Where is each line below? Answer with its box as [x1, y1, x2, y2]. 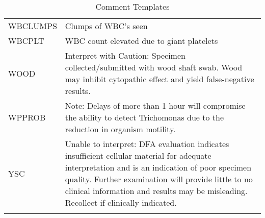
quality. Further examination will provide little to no [65, 173, 253, 185]
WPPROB [8, 111, 46, 123]
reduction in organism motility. [65, 123, 176, 135]
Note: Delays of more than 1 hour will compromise [65, 100, 246, 111]
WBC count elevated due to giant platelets [65, 35, 218, 46]
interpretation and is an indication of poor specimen [65, 161, 252, 173]
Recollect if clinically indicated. [65, 197, 177, 208]
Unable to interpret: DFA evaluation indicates [65, 138, 229, 150]
